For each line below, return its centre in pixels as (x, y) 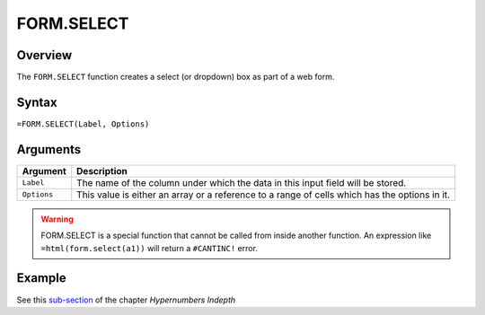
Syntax (37, 102)
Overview (44, 55)
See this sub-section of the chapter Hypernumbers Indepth (126, 300)
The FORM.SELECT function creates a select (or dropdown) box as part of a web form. (176, 77)
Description (102, 171)
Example (41, 278)
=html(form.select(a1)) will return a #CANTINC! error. (149, 248)
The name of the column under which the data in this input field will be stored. (242, 182)
